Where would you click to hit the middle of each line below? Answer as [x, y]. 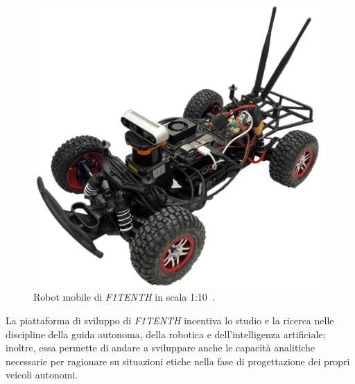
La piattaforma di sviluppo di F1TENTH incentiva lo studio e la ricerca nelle [170, 320]
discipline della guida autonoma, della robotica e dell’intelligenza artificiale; [166, 334]
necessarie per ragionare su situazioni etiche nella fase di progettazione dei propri [178, 361]
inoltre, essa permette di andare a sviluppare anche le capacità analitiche [161, 348]
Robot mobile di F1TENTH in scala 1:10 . [124, 297]
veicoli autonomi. [42, 375]
